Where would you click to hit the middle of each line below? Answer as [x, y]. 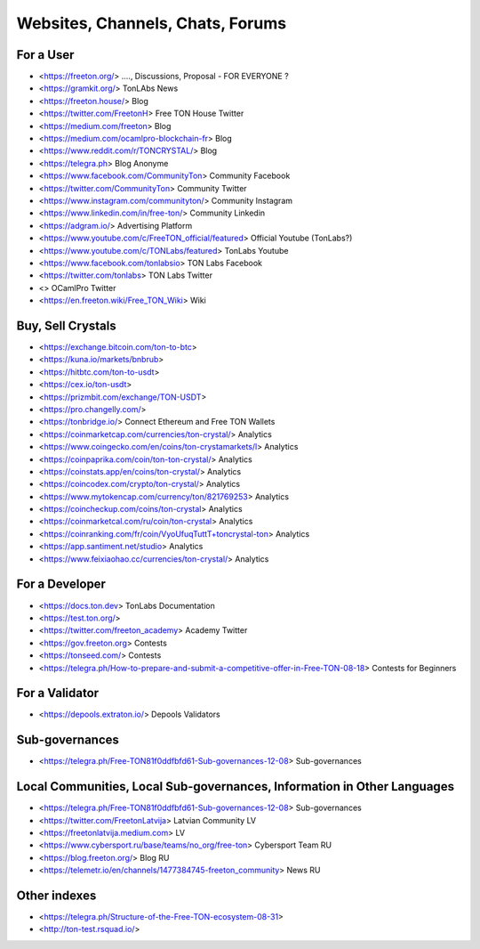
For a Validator [58, 693]
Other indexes [56, 895]
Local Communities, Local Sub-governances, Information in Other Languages [236, 787]
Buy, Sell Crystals [67, 325]
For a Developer [61, 584]
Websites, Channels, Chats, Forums [152, 23]
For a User [45, 55]
